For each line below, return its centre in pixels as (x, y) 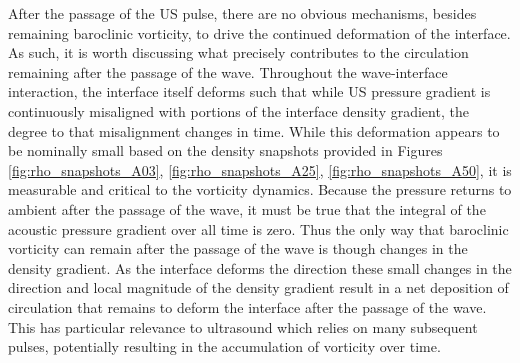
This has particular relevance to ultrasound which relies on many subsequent (243, 326)
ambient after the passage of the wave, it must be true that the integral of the (247, 208)
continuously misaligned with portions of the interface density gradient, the (238, 110)
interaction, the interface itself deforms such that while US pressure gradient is (249, 91)
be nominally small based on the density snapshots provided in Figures (225, 150)
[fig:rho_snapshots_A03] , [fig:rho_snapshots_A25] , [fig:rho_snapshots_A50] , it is (260, 169)
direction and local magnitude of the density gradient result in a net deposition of (258, 287)
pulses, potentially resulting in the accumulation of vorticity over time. (224, 346)
